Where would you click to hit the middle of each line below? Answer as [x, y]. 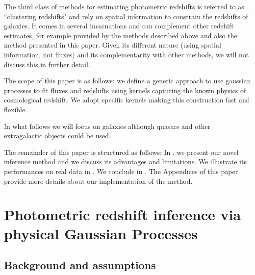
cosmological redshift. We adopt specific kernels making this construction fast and [127, 100]
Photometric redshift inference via [123, 214]
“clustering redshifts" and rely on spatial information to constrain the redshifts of [126, 16]
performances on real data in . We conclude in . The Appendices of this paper [121, 171]
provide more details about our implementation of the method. [98, 181]
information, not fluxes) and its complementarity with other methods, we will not [127, 54]
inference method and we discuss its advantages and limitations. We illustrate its [125, 162]
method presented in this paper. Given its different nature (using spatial [113, 45]
